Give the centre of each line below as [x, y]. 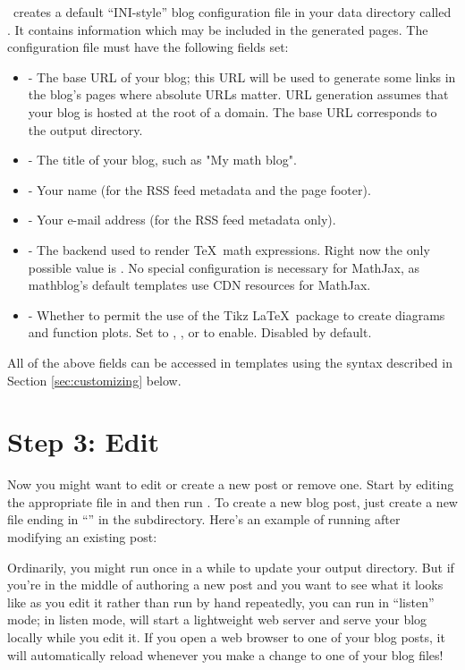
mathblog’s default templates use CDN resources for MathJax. [199, 285]
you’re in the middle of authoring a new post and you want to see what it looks [225, 585]
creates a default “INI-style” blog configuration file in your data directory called [232, 12]
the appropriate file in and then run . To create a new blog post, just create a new [232, 501]
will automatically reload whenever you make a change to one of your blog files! [225, 654]
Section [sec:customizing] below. [94, 380]
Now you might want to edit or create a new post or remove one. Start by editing [231, 484]
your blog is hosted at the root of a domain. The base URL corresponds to [232, 111]
